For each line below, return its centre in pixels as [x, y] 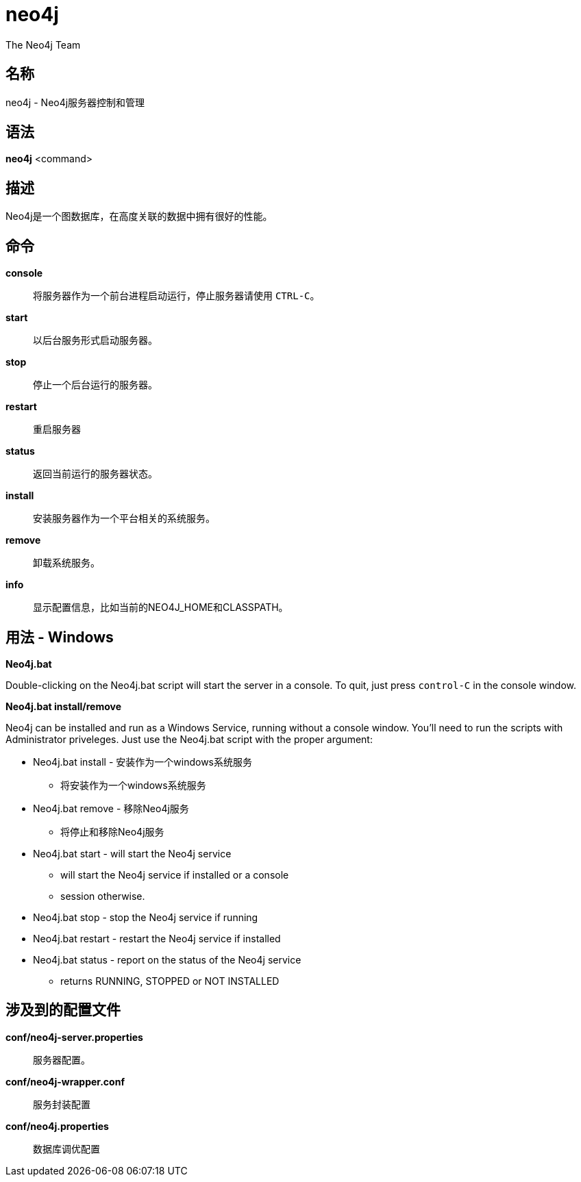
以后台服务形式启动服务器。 [95, 340]
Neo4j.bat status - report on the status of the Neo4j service [167, 959]
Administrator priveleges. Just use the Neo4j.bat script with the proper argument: [189, 739]
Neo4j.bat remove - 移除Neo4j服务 [111, 808]
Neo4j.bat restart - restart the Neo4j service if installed [157, 938]
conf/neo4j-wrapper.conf [65, 1081]
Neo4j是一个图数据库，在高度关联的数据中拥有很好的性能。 [139, 216]
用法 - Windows [60, 637]
